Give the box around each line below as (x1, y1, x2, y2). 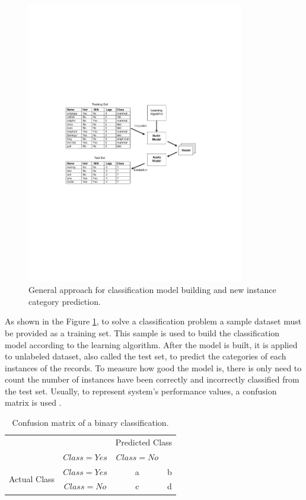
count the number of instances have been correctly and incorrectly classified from (5, 373, 299, 386)
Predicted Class (115, 435, 173, 448)
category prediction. (28, 295, 101, 307)
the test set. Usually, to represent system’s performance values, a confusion (5, 384, 277, 397)
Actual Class (9, 473, 55, 485)
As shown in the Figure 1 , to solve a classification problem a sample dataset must (5, 315, 302, 327)
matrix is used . (5, 396, 62, 409)
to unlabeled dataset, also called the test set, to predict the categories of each (5, 350, 286, 362)
